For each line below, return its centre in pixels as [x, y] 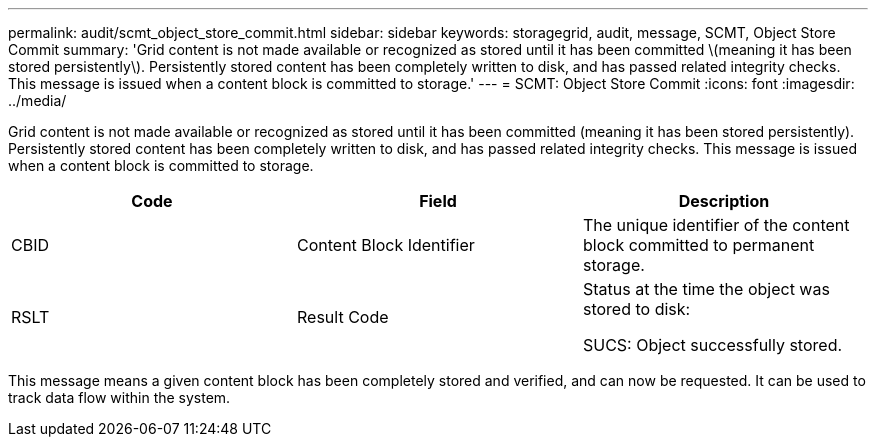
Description [724, 201]
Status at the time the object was [706, 289]
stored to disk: [636, 309]
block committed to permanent [698, 245]
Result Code [342, 317]
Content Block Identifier [385, 245]
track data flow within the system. [119, 397]
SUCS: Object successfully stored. [712, 345]
